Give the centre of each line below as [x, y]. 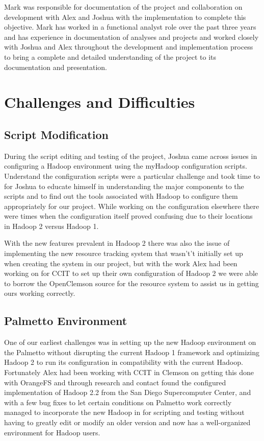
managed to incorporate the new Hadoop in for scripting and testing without [124, 412]
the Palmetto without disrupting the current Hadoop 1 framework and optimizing [132, 352]
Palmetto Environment [66, 321]
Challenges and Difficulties [100, 102]
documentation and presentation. [56, 67]
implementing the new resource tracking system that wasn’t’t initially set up [124, 253]
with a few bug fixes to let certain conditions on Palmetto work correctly [118, 402]
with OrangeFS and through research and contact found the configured [115, 382]
